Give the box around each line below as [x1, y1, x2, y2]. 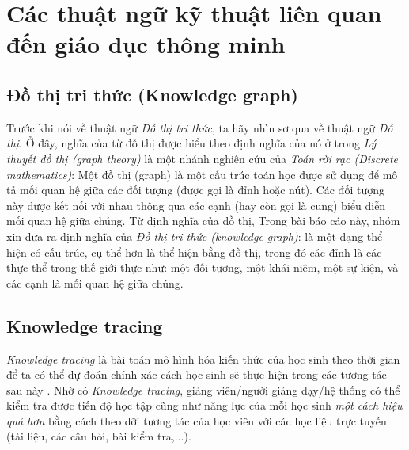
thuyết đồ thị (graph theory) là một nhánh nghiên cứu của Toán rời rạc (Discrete [6, 150, 398, 166]
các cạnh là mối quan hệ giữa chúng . [6, 274, 184, 291]
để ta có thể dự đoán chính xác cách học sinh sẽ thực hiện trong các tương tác [6, 366, 387, 383]
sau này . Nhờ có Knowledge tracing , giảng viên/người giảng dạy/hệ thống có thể [6, 381, 400, 398]
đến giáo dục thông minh [6, 28, 286, 60]
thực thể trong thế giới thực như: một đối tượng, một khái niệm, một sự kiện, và [6, 259, 399, 276]
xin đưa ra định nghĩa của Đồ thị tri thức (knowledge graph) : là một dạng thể [6, 227, 383, 244]
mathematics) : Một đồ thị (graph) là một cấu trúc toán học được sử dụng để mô [6, 166, 398, 182]
